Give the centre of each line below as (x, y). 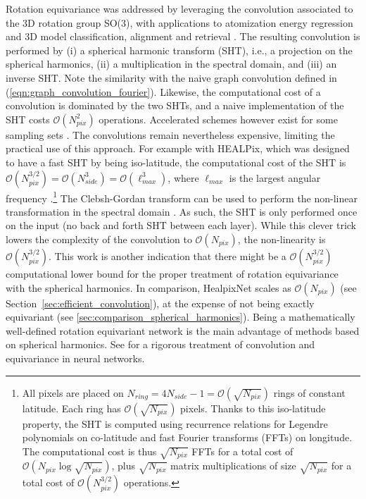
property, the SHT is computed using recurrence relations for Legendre (175, 423)
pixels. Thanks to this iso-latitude (253, 408)
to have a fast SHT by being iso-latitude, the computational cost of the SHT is (176, 162)
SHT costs (28, 119)
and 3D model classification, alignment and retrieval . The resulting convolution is (183, 36)
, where (183, 177)
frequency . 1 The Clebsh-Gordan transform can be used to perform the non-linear (182, 197)
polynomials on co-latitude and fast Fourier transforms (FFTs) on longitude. (187, 437)
